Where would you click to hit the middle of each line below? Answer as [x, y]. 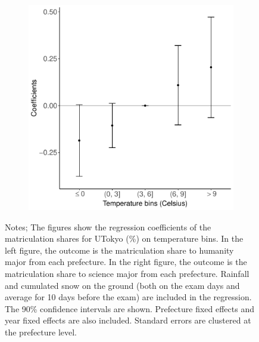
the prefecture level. [41, 332]
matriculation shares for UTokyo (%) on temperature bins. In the [124, 238]
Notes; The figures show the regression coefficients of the [108, 227]
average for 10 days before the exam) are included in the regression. [128, 297]
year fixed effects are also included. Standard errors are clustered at [128, 320]
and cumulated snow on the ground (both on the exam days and [122, 285]
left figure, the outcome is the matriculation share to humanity [119, 250]
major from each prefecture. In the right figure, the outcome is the [126, 262]
